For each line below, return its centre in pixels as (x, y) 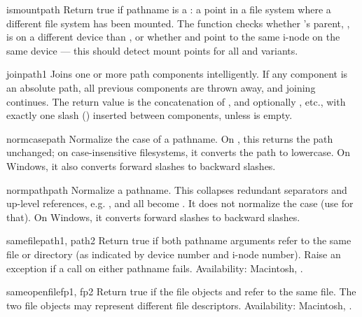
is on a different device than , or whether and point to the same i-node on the (173, 37)
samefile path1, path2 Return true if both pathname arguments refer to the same (179, 240)
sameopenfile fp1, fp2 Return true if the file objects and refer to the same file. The (181, 291)
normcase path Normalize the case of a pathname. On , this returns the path (170, 138)
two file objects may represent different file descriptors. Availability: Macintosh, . (179, 305)
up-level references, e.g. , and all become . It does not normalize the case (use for (180, 203)
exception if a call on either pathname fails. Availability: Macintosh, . (155, 268)
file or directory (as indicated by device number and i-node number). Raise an (174, 254)
